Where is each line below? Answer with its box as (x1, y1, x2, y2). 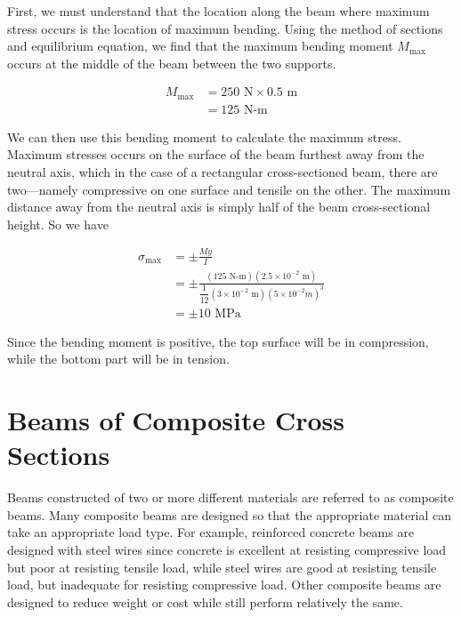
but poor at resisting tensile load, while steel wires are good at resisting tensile (7, 557, 437, 576)
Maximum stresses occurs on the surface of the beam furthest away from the (7, 145, 425, 164)
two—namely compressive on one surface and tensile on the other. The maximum (7, 180, 451, 198)
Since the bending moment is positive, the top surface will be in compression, (7, 332, 429, 350)
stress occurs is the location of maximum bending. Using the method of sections (7, 19, 443, 37)
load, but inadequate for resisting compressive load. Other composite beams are (7, 575, 441, 594)
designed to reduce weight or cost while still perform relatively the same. (7, 592, 403, 611)
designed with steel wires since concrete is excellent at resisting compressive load (7, 540, 447, 558)
